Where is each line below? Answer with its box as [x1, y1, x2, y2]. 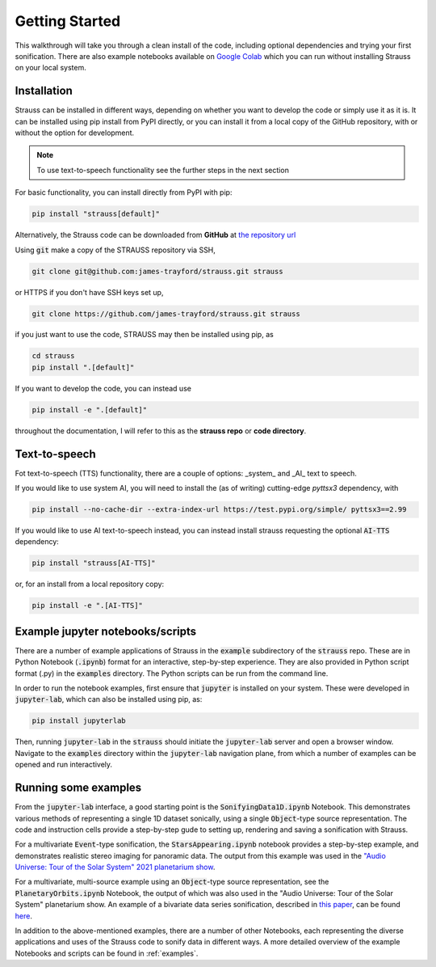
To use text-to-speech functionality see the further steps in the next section [36, 165, 290, 175]
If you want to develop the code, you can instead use [15, 383, 191, 393]
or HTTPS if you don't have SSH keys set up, [15, 287, 164, 297]
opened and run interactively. [15, 760, 113, 770]
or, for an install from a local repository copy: [15, 579, 165, 589]
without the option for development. [15, 128, 135, 137]
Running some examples [15, 781, 142, 795]
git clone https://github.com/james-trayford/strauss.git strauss [31, 309, 300, 319]
